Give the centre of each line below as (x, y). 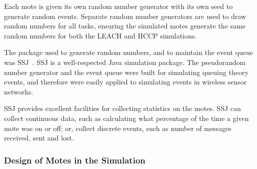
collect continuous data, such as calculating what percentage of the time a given (126, 118)
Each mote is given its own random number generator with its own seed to (118, 6)
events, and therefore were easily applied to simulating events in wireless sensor (125, 82)
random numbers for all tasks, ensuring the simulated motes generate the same (125, 26)
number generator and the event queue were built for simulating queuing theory (126, 72)
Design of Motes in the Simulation (75, 160)
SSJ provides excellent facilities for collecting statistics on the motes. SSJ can (122, 108)
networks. (19, 91)
